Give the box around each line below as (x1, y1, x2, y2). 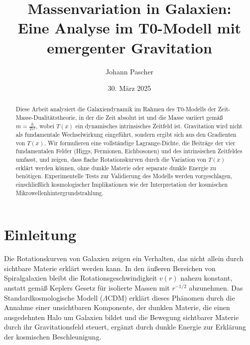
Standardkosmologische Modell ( (4, 292, 103, 303)
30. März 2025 (108, 83, 151, 93)
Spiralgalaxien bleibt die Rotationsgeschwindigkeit (4, 273, 157, 283)
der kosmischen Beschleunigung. (4, 331, 102, 342)
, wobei (36, 121, 55, 130)
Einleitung (4, 224, 77, 245)
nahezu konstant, (180, 273, 233, 283)
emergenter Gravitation (47, 37, 212, 57)
